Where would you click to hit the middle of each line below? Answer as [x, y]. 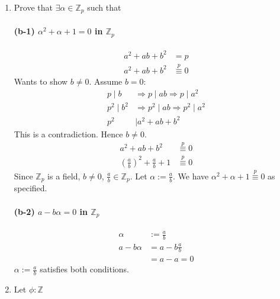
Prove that [33, 7]
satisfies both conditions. [84, 269]
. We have [191, 176]
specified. [30, 188]
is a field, [64, 176]
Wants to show [41, 81]
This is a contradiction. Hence [68, 134]
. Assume [106, 81]
